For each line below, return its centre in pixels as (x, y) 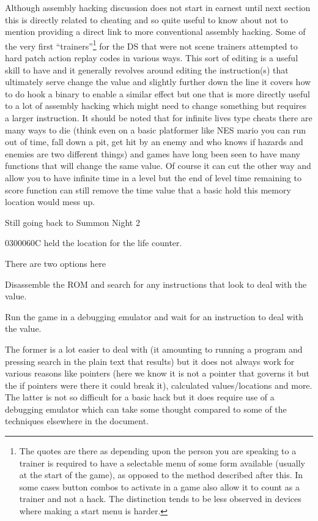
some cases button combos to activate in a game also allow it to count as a (159, 486)
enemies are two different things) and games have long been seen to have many (153, 153)
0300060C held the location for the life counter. (94, 243)
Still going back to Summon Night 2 (72, 222)
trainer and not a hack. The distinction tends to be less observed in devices (160, 499)
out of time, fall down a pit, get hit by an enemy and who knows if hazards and (154, 142)
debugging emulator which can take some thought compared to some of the (146, 409)
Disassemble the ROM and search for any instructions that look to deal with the (156, 284)
